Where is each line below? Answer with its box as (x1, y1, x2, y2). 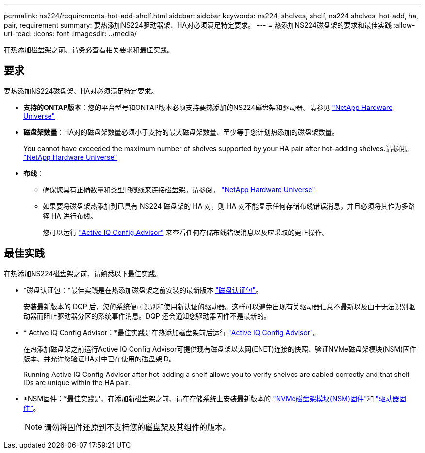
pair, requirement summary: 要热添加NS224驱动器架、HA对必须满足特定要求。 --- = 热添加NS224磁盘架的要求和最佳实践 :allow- (4, 21, 415, 29)
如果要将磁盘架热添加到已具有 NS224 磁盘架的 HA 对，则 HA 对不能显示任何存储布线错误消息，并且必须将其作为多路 (43, 202, 415, 210)
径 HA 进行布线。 (43, 211, 97, 220)
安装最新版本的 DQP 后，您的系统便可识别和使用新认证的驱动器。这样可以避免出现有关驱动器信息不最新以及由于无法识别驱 (23, 302, 415, 311)
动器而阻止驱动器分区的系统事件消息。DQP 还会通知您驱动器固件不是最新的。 (23, 312, 271, 320)
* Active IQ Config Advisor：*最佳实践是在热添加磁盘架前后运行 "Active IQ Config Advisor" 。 (23, 328, 320, 337)
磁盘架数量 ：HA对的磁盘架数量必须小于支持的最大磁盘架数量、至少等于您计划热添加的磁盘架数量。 (23, 127, 339, 136)
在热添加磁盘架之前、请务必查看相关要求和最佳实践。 (4, 46, 174, 54)
